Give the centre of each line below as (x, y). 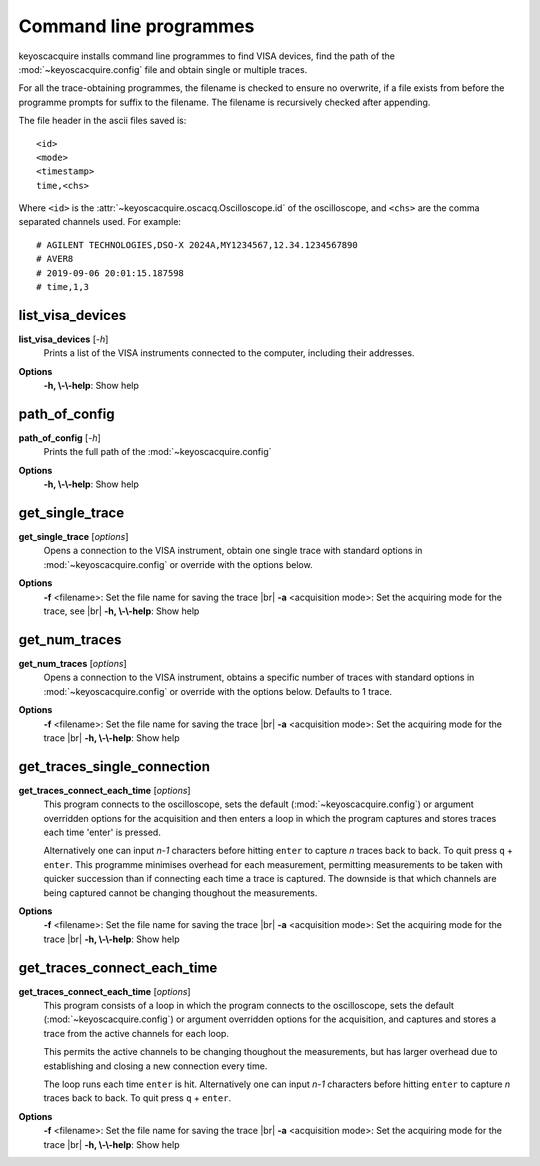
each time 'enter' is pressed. (102, 832)
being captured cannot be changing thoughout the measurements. (180, 892)
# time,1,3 (63, 287)
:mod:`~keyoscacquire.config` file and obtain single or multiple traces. (163, 69)
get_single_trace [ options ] (73, 537)
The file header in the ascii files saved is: (102, 121)
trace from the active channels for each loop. (136, 1033)
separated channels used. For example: (100, 222)
